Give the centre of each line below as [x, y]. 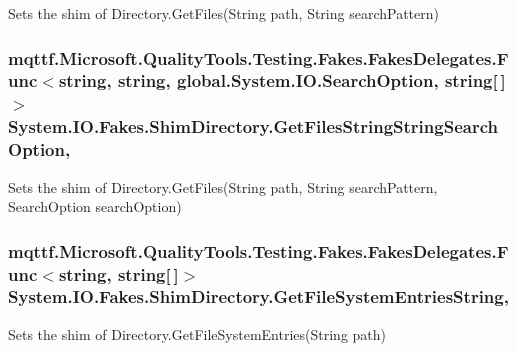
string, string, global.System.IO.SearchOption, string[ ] [282, 80]
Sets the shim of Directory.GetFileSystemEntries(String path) [197, 333]
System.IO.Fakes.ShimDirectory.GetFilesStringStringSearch [253, 126]
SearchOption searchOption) [95, 206]
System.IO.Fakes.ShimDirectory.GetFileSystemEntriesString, [258, 296]
